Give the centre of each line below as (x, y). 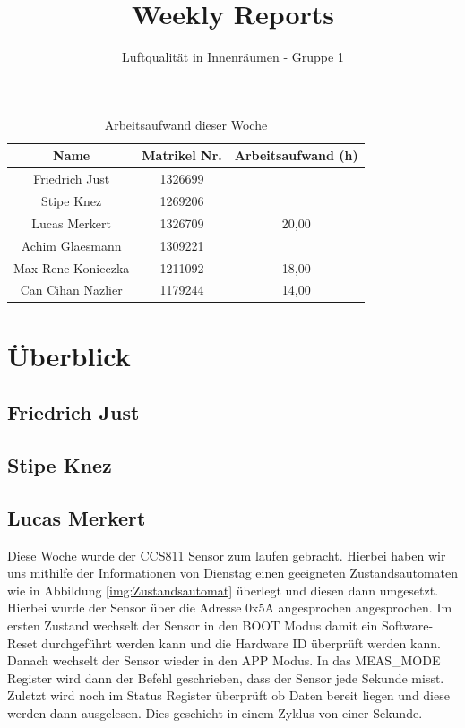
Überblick (69, 355)
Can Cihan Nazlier (71, 290)
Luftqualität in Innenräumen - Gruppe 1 (233, 57)
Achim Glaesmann (71, 245)
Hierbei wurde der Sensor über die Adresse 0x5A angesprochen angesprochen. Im (230, 608)
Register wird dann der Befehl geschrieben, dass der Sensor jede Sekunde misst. (226, 677)
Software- (407, 625)
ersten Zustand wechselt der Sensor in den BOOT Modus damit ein (193, 625)
